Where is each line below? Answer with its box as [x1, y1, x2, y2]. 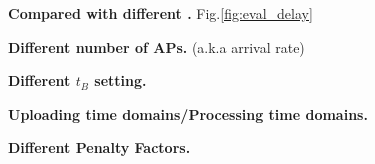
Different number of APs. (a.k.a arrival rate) [8, 36, 305, 57]
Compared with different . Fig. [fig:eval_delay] [8, 3, 313, 23]
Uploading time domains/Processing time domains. [8, 103, 368, 124]
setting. [94, 70, 147, 91]
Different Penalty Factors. [8, 137, 191, 158]
